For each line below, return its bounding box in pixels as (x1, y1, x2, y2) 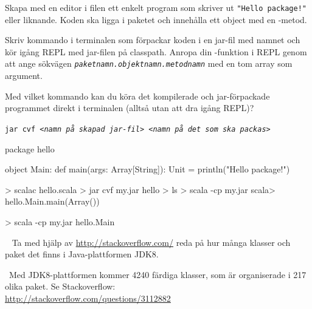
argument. (5, 69, 43, 82)
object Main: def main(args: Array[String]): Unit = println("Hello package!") (5, 163, 290, 175)
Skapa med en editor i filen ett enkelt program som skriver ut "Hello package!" (5, 1, 307, 13)
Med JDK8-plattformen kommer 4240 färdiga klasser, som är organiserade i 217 (9, 268, 307, 280)
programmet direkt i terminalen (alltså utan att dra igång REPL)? (5, 101, 254, 114)
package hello (5, 142, 55, 155)
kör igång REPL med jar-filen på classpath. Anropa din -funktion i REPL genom (5, 45, 307, 58)
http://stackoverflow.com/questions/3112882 (5, 291, 171, 304)
